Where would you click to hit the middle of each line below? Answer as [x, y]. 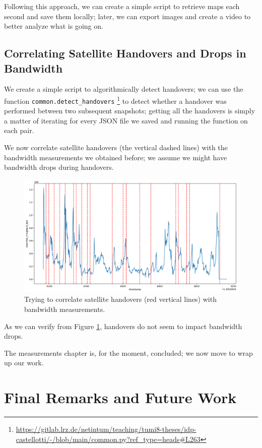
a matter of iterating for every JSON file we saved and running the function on [126, 120]
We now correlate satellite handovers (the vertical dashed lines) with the [116, 147]
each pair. [19, 130]
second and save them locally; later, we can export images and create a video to [127, 16]
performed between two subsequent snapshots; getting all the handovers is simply [130, 111]
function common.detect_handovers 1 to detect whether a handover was [115, 100]
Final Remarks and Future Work [120, 397]
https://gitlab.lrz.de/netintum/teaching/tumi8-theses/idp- [106, 429]
